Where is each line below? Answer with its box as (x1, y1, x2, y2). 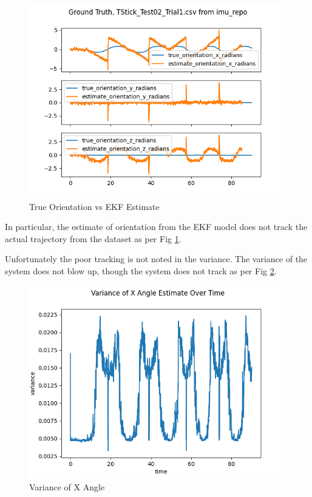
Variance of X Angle (29, 481, 105, 493)
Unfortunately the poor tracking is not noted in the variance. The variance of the (5, 252, 308, 265)
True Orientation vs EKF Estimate (29, 200, 160, 212)
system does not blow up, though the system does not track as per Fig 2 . (5, 264, 277, 277)
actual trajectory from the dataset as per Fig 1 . (5, 232, 181, 245)
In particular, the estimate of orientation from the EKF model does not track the (5, 220, 308, 233)
